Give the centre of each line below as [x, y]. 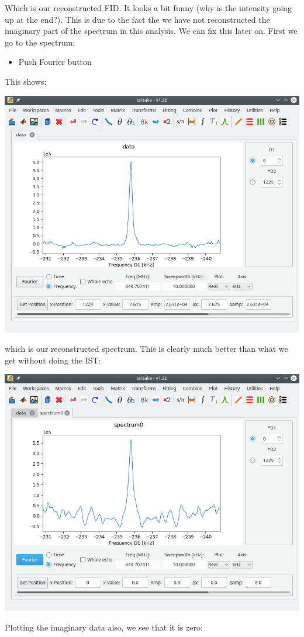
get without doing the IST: [53, 360]
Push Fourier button [55, 62]
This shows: [26, 81]
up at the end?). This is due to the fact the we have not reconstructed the [137, 19]
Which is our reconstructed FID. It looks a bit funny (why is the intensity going [148, 8]
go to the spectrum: [40, 42]
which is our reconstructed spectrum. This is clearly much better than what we [146, 349]
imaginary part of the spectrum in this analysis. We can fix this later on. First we [151, 31]
